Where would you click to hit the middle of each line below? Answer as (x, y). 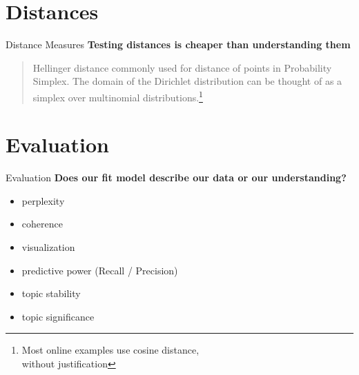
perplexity (43, 200)
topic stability (51, 293)
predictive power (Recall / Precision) (100, 270)
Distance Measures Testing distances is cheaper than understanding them (178, 44)
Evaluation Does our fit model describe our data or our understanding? (176, 178)
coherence (42, 224)
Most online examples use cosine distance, (110, 350)
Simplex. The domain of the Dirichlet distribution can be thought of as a (187, 81)
